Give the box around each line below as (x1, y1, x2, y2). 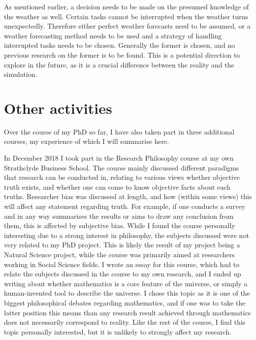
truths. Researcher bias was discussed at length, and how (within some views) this (4, 191, 252, 202)
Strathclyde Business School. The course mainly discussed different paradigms (4, 162, 239, 172)
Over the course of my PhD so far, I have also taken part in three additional (4, 126, 234, 136)
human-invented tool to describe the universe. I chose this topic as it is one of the (4, 288, 250, 298)
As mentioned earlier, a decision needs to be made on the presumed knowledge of (4, 1, 249, 11)
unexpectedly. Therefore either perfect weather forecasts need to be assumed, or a (4, 21, 251, 31)
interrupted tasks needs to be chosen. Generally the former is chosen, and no (4, 40, 235, 50)
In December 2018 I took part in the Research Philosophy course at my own (4, 153, 234, 163)
